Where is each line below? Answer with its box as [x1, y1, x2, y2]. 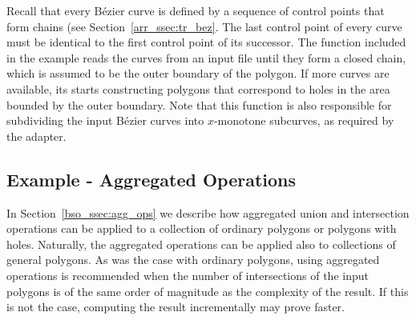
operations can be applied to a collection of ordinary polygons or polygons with [6, 220, 397, 237]
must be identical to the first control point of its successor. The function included [6, 34, 406, 50]
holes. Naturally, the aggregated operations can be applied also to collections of [6, 235, 396, 252]
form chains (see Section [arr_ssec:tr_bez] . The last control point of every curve [6, 18, 402, 34]
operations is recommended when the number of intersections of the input [6, 266, 369, 283]
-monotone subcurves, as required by [213, 112, 394, 129]
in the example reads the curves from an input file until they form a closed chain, [6, 49, 406, 66]
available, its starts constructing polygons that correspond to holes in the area [6, 80, 390, 97]
